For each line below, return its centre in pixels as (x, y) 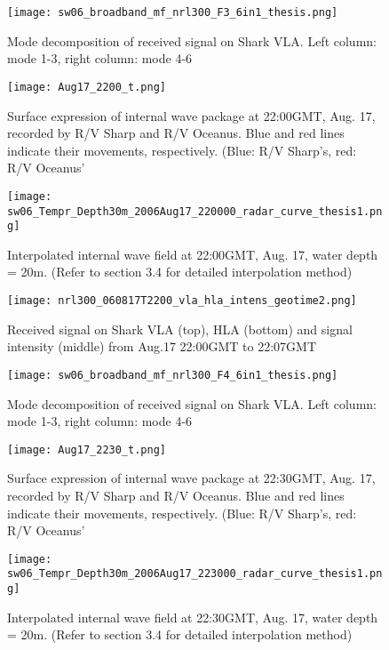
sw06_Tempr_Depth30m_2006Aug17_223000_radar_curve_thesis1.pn (195, 574)
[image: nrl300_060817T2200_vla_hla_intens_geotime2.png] (182, 301)
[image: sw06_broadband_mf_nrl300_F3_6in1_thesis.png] (173, 12)
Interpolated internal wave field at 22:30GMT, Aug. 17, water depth (193, 617)
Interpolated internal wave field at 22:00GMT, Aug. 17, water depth (193, 254)
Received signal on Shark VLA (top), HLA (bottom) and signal (180, 329)
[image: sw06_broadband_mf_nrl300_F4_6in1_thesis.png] (173, 375)
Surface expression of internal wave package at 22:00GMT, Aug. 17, (191, 115)
